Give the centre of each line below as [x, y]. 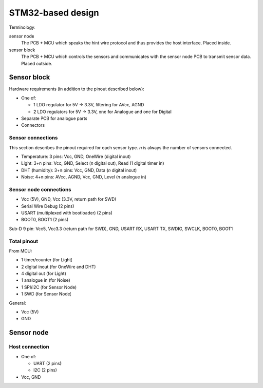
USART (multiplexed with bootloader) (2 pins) [67, 213]
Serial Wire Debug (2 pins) [48, 206]
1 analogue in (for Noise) [46, 280]
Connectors [33, 125]
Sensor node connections [40, 189]
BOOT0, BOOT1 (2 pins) [45, 220]
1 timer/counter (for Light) [47, 260]
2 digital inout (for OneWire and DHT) [58, 267]
